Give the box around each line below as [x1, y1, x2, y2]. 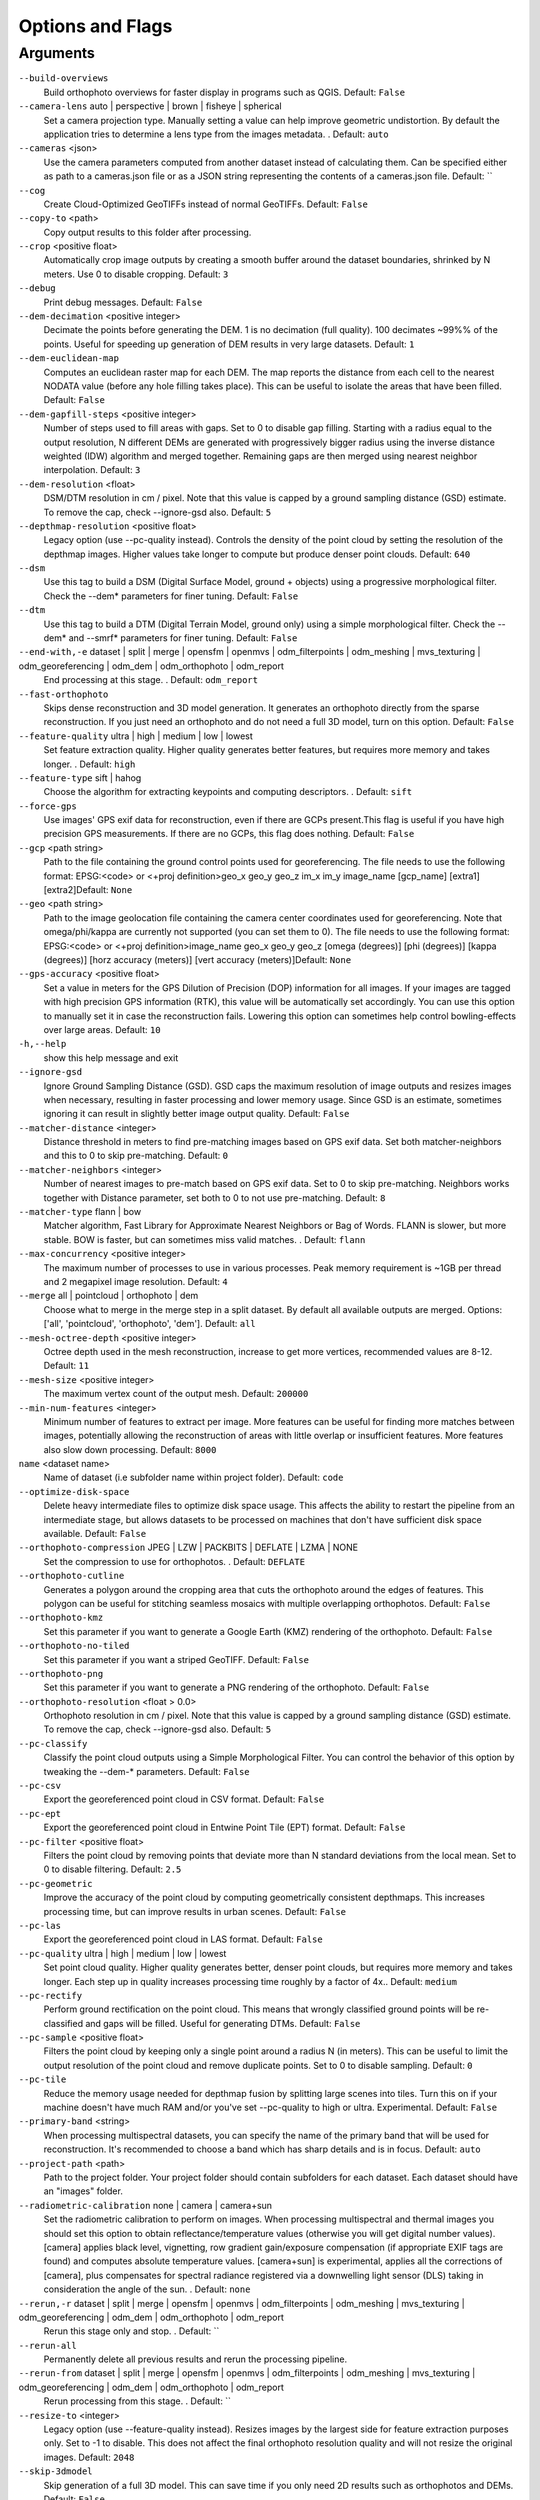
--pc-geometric [18, 1878, 94, 1889]
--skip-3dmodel [18, 2466, 94, 2477]
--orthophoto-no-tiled [18, 1640, 130, 1652]
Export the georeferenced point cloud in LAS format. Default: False [43, 1933, 324, 1945]
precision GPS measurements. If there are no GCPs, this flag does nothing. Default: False [43, 828, 415, 840]
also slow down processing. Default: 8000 [43, 1443, 217, 1455]
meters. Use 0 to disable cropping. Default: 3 [43, 268, 229, 280]
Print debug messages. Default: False [43, 296, 203, 308]
